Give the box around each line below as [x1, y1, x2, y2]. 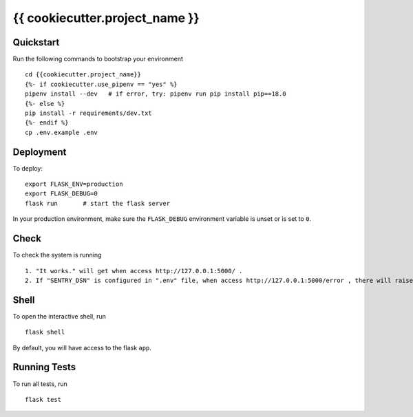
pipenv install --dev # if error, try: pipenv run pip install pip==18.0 [25, 90, 286, 98]
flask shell [25, 328, 65, 336]
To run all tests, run [12, 379, 68, 388]
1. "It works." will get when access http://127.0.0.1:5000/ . [25, 267, 243, 275]
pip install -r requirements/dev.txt [25, 109, 153, 117]
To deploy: [12, 164, 43, 172]
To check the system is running [12, 251, 102, 259]
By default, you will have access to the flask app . [12, 343, 151, 352]
